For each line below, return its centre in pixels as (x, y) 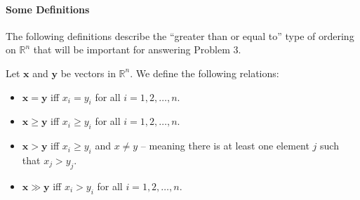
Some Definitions (48, 9)
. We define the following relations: (205, 73)
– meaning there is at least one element (225, 146)
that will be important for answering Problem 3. (137, 49)
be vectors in (88, 73)
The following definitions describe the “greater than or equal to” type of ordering (180, 35)
